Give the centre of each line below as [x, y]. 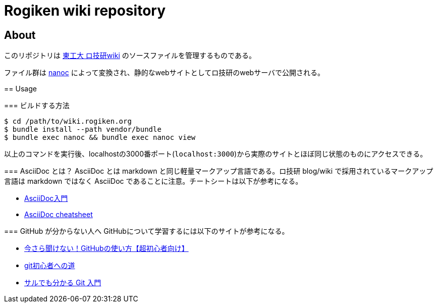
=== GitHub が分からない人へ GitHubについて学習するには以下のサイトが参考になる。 [147, 231]
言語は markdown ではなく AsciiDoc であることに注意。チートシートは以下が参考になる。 [153, 181]
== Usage [20, 89]
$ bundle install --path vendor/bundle [83, 130]
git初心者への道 [50, 266]
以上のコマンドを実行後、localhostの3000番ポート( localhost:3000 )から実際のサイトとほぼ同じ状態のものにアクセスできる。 [216, 154]
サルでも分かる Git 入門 [63, 283]
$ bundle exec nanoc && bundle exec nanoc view [100, 138]
